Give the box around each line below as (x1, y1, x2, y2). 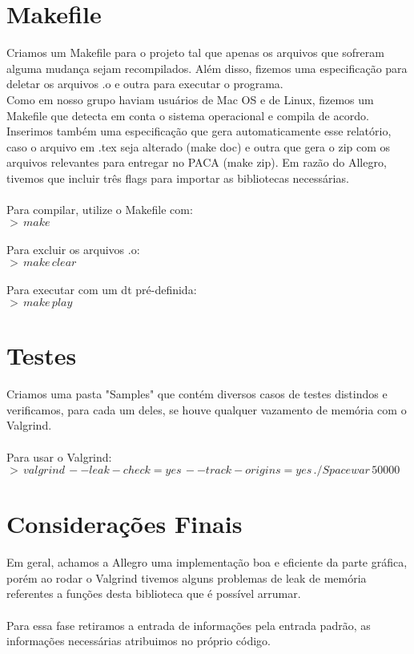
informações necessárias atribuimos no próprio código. (6, 632, 271, 649)
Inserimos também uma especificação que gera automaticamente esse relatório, (6, 123, 392, 139)
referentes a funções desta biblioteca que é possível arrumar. (6, 585, 301, 602)
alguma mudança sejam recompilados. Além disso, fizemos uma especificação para (6, 59, 408, 76)
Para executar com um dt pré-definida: (6, 281, 197, 298)
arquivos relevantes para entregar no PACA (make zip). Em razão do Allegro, (6, 154, 387, 171)
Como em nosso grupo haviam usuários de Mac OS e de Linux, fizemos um (6, 91, 374, 107)
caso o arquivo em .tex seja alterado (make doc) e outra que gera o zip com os (6, 138, 391, 155)
